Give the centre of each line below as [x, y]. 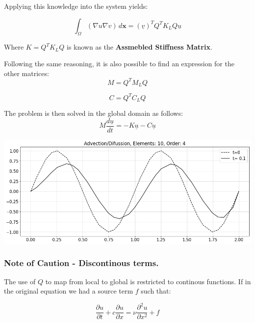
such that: [156, 291]
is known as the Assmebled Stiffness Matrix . [139, 47]
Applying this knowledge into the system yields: [76, 6]
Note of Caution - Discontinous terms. [81, 263]
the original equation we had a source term [69, 291]
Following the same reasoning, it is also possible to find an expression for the [119, 63]
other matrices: [26, 73]
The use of [20, 281]
